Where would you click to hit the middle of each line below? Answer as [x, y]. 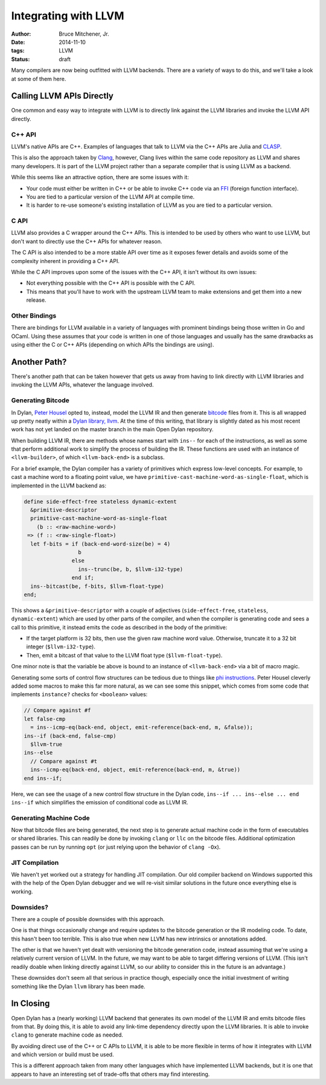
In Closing [30, 1004]
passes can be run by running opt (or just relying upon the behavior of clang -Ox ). [116, 847]
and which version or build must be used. [62, 1055]
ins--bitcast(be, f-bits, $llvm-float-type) [97, 586]
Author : [21, 34]
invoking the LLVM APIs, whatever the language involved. [82, 385]
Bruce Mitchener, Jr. [84, 34]
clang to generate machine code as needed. [67, 1035]
